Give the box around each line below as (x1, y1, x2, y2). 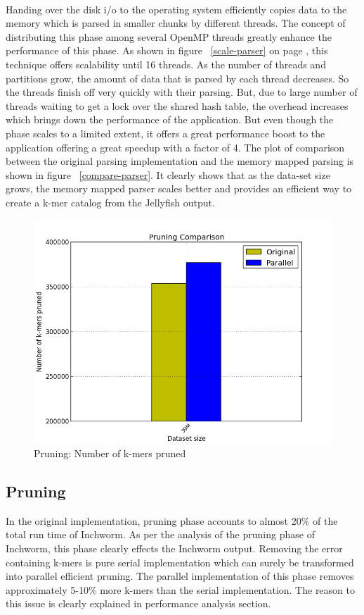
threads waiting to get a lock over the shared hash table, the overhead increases (6, 98, 349, 113)
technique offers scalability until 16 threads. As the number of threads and (6, 56, 326, 71)
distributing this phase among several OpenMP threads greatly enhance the (6, 29, 332, 44)
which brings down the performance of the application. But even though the (6, 112, 334, 127)
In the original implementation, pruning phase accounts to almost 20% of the (6, 513, 338, 528)
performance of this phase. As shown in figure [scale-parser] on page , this (6, 43, 328, 58)
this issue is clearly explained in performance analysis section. (6, 596, 271, 611)
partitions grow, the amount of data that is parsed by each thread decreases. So (6, 70, 349, 85)
